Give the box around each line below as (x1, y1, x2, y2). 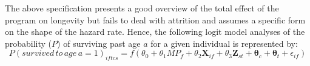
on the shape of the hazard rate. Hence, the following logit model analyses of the (5, 25, 305, 38)
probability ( (5, 37, 52, 49)
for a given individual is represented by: (150, 37, 298, 49)
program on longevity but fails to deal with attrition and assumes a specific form (5, 13, 306, 26)
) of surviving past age (57, 37, 141, 49)
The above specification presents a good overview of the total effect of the (5, 2, 279, 14)
